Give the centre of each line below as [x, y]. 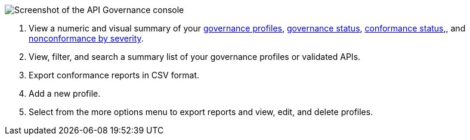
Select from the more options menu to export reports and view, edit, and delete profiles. [201, 112]
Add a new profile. [65, 93]
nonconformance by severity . [86, 38]
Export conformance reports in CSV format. [114, 75]
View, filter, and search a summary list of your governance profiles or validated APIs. [195, 57]
